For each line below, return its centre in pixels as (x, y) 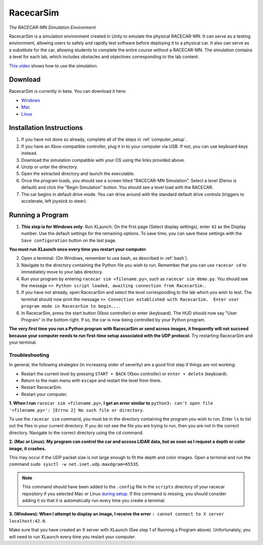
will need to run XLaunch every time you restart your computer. (72, 537)
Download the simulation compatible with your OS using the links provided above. (103, 160)
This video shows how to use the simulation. (54, 65)
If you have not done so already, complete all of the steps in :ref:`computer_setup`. (104, 140)
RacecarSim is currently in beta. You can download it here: (68, 91)
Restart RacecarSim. (42, 387)
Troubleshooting (29, 355)
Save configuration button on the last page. (69, 240)
